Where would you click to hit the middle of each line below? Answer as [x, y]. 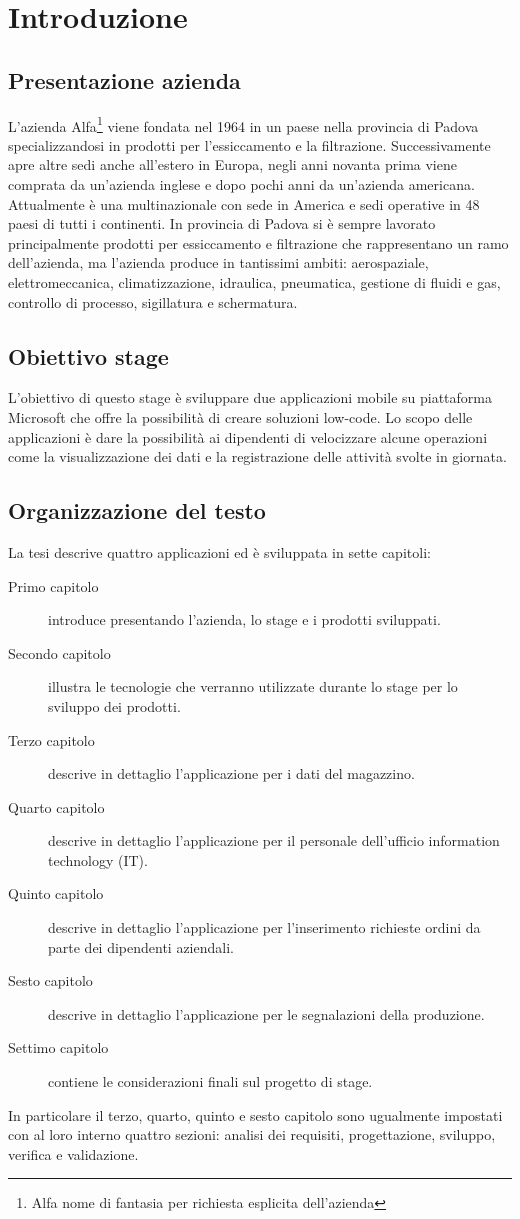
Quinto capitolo [56, 893]
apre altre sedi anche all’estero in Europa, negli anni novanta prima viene [232, 164]
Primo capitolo [53, 585]
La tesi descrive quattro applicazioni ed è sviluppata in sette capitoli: [219, 551]
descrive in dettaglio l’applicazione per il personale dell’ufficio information [274, 840]
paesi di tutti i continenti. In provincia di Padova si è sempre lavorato [222, 223]
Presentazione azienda [124, 79]
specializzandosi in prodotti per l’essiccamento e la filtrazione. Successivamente [249, 144]
